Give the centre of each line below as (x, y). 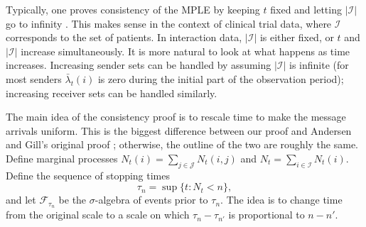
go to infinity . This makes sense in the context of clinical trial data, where (169, 23)
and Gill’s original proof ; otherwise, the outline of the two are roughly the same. (182, 144)
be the (72, 200)
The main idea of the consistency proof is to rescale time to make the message (176, 117)
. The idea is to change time (281, 200)
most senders (34, 78)
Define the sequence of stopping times (88, 175)
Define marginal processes (62, 158)
